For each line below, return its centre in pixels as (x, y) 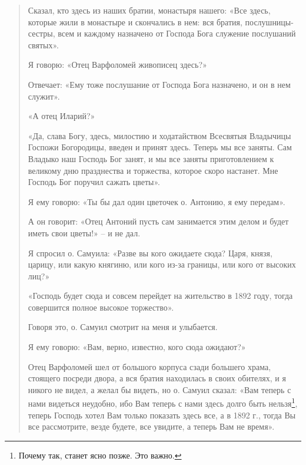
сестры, (41, 33)
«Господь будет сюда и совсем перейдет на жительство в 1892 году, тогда (160, 296)
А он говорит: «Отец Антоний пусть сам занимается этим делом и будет (158, 221)
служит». (44, 96)
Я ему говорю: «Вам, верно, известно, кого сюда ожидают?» (137, 347)
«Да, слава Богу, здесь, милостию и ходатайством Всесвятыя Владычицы (159, 135)
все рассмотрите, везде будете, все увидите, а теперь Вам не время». (151, 426)
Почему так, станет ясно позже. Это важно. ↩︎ (100, 455)
